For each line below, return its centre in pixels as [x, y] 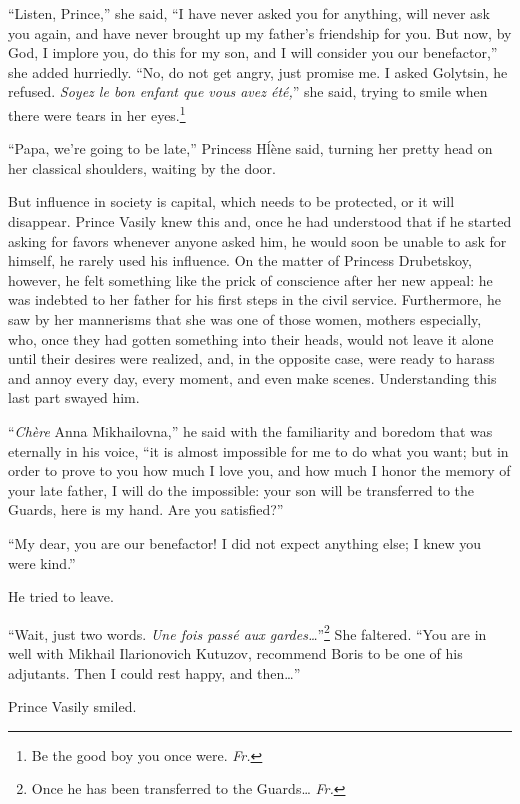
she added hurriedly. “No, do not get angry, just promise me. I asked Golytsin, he [258, 71]
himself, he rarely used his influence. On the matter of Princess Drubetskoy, [240, 260]
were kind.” [42, 562]
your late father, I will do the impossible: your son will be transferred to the [241, 489]
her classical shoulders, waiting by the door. [142, 167]
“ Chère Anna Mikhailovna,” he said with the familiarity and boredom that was [250, 430]
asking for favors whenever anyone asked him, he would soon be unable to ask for [257, 240]
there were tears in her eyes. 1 [97, 113]
